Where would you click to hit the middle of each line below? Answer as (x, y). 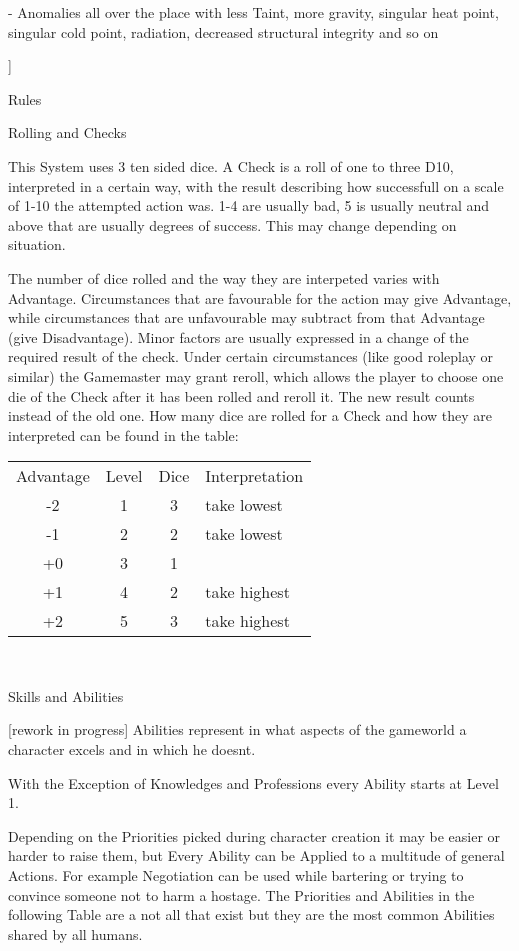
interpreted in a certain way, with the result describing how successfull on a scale (256, 185)
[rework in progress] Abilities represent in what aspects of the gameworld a (237, 729)
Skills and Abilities (66, 695)
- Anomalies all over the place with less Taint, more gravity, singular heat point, (253, 12)
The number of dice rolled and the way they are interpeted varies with (224, 277)
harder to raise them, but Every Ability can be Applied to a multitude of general (256, 855)
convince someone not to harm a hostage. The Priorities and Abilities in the (241, 894)
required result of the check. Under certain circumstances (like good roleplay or (251, 356)
